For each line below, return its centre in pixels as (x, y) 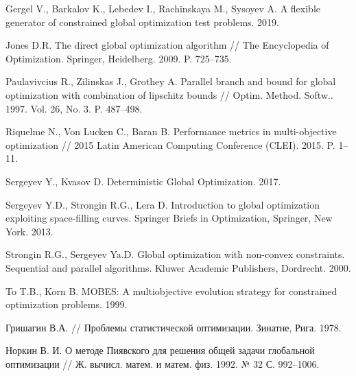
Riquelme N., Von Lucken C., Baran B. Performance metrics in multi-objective (171, 131)
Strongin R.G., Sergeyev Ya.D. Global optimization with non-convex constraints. (175, 254)
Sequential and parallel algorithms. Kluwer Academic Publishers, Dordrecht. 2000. (178, 267)
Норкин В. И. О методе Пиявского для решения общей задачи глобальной (160, 350)
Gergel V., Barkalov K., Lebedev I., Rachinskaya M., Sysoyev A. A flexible (163, 8)
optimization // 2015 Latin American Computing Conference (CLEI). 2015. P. (170, 144)
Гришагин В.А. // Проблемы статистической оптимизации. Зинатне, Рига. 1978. (174, 327)
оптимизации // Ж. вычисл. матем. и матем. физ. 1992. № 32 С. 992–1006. (163, 363)
